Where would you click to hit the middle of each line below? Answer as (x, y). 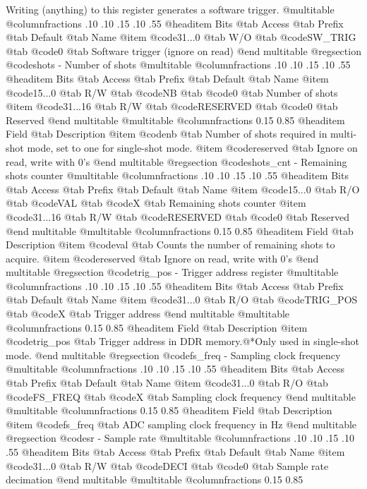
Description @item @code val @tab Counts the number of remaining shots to (170, 244)
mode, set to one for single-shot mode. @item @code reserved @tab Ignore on (192, 147)
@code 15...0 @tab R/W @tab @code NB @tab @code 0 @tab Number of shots (172, 92)
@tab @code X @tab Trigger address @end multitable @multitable (148, 314)
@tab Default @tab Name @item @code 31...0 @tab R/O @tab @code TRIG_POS (182, 300)
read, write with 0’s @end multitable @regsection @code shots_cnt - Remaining (176, 161)
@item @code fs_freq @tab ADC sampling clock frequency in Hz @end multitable (181, 424)
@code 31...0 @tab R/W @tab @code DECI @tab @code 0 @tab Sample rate (167, 465)
